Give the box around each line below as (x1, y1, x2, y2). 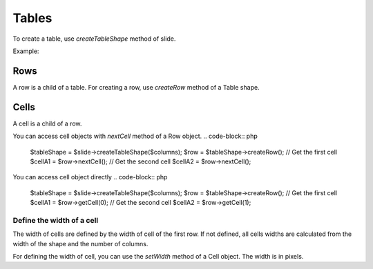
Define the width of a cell (12, 215, 99, 225)
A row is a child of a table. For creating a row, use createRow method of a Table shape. (12, 83, 260, 91)
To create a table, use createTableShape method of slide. (12, 34, 176, 43)
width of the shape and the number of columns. (12, 239, 149, 248)
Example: (12, 47, 39, 55)
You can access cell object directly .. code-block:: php (12, 173, 168, 181)
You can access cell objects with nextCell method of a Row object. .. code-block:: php (12, 132, 258, 141)
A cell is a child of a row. (12, 119, 82, 128)
